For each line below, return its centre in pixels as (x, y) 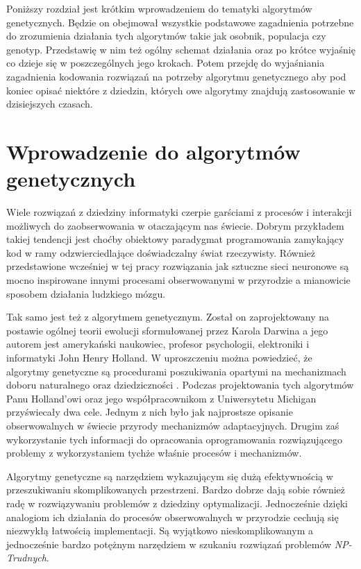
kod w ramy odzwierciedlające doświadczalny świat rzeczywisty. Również (161, 252)
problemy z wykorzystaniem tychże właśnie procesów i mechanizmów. (154, 453)
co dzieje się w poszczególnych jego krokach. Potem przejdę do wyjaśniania (166, 63)
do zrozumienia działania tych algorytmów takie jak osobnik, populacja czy (166, 36)
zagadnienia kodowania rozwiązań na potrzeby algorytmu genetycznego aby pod (176, 76)
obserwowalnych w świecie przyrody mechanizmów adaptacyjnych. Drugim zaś (173, 425)
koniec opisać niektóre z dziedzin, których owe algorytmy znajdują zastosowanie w (181, 90)
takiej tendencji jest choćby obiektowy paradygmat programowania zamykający (175, 239)
